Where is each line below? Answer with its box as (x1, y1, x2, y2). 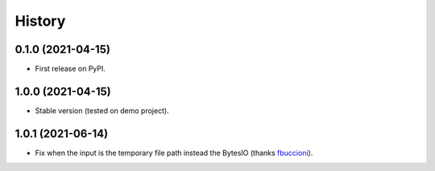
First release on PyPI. (35, 64, 106, 74)
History (14, 12, 66, 30)
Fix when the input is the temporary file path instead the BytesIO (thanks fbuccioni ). (35, 148, 313, 157)
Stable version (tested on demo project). (35, 105, 169, 116)
